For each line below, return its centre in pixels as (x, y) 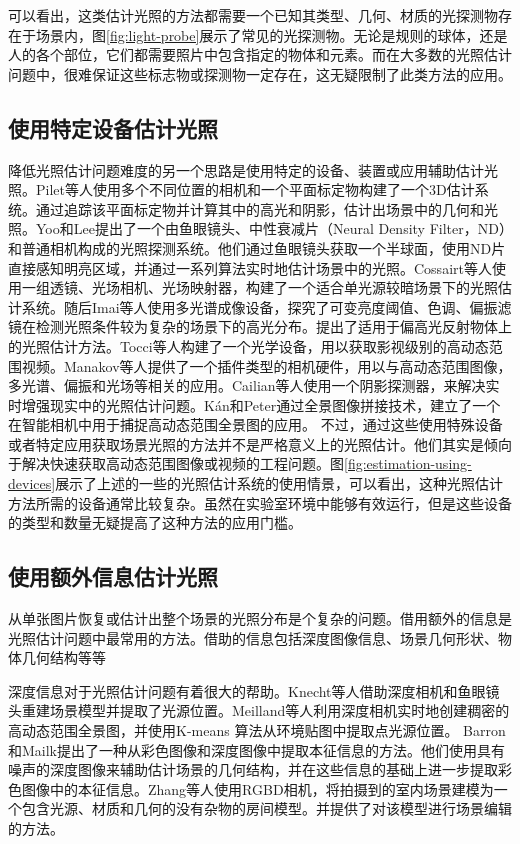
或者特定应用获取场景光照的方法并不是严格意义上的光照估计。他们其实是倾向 (260, 443)
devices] (32, 483)
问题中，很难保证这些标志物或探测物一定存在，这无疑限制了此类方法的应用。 (260, 73)
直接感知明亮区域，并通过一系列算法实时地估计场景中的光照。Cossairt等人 (250, 267)
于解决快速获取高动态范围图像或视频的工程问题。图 (176, 463)
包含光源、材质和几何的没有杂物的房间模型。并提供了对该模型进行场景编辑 (266, 808)
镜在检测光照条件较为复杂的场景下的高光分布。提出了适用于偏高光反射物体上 (260, 326)
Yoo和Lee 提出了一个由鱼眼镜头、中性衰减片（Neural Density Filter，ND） (270, 228)
